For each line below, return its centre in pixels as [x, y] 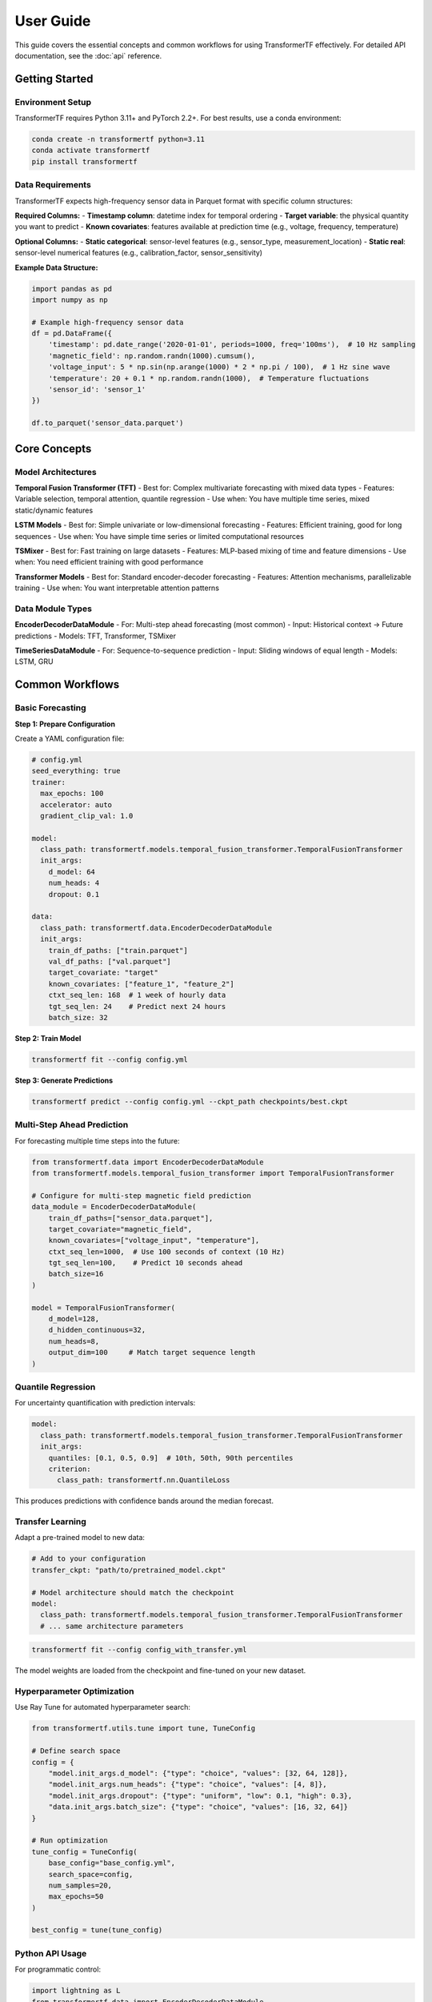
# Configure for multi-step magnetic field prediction [141, 1196]
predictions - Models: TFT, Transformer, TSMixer [95, 636]
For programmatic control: [58, 1969]
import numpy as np [70, 299]
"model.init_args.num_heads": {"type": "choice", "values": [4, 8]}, [188, 1785]
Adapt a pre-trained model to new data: [80, 1538]
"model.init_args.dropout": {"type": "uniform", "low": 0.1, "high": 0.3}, [200, 1795]
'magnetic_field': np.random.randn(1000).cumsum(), [152, 356]
